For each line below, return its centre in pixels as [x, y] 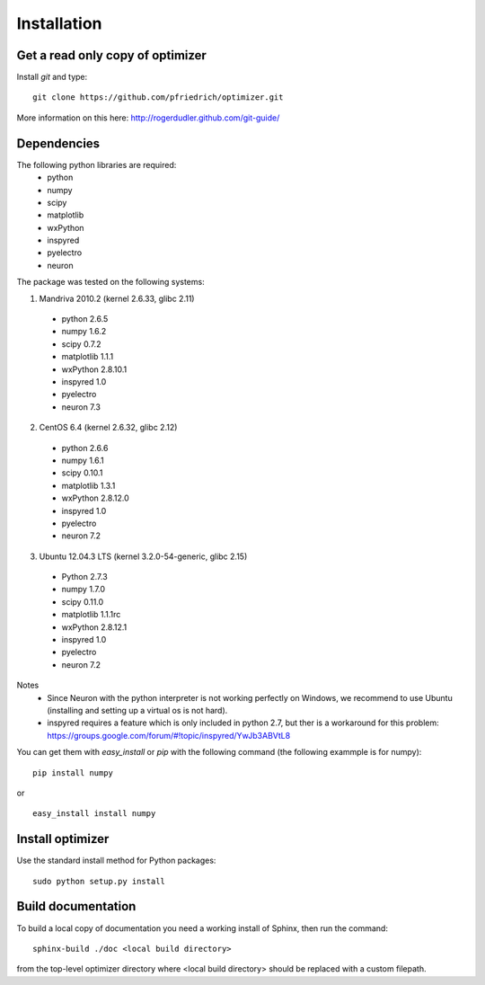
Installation [59, 23]
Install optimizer [63, 839]
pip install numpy [73, 772]
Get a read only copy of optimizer [111, 55]
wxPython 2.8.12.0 [95, 498]
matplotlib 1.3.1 [88, 485]
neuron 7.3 [81, 407]
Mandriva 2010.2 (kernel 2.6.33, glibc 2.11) [117, 298]
